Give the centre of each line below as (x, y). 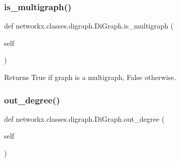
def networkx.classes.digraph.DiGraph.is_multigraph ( (89, 26)
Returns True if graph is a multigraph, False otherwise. (90, 77)
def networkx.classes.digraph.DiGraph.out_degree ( (84, 118)
